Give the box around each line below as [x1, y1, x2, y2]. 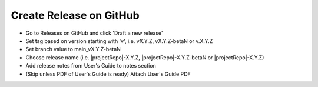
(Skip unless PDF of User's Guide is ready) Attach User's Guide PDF [25, 71, 191, 78]
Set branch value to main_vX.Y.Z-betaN [25, 46, 121, 53]
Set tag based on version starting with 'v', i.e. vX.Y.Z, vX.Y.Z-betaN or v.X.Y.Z [25, 37, 213, 44]
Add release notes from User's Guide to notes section [25, 62, 156, 69]
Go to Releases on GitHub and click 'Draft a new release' [25, 29, 163, 36]
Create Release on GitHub [11, 9, 140, 22]
